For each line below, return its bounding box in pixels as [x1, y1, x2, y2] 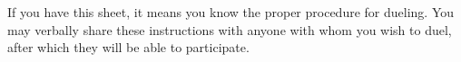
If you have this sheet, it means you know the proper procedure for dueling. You [7, 3, 454, 21]
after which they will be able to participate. [7, 38, 250, 57]
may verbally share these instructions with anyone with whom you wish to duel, [7, 20, 452, 39]
